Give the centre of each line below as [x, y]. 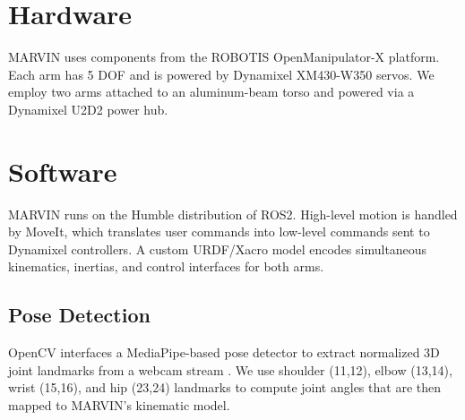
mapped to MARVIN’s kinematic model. [119, 404]
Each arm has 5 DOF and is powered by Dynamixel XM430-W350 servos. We [221, 74]
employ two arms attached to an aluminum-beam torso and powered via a [211, 92]
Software [63, 171]
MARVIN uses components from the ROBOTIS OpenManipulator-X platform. [224, 57]
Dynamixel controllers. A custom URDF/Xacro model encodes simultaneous [218, 249]
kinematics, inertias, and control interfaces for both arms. [166, 266]
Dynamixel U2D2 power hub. [88, 109]
